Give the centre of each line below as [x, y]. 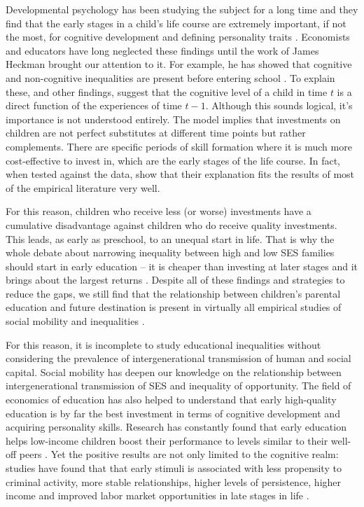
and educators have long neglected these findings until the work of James [162, 50]
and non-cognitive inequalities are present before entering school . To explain [170, 77]
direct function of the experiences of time [94, 105]
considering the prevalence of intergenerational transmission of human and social [178, 358]
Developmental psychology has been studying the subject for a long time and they [182, 9]
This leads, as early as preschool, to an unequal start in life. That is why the [170, 238]
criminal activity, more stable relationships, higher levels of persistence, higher [174, 481]
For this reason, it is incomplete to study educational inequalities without [163, 344]
